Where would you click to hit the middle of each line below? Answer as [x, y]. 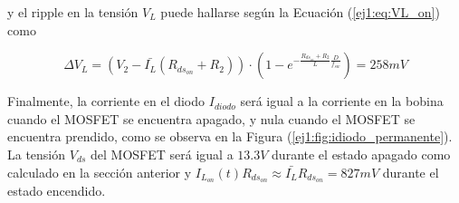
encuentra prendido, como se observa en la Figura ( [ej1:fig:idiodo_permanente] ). [230, 136]
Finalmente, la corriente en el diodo [106, 101]
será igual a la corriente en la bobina [342, 101]
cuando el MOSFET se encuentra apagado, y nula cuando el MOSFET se [211, 118]
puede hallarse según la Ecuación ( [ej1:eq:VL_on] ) [300, 12]
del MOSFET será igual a [162, 154]
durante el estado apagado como [361, 154]
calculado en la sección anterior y [100, 172]
